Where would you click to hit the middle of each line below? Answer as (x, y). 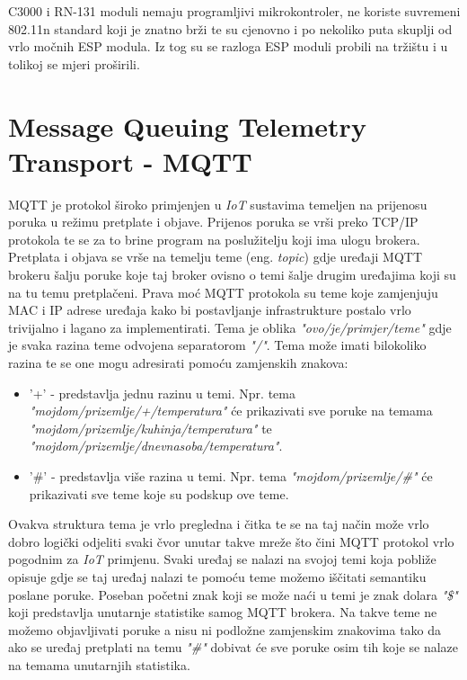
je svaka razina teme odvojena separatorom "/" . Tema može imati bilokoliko (217, 345)
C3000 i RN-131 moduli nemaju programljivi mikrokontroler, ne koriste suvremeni (234, 11)
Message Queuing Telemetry (187, 125)
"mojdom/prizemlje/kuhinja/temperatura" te (150, 428)
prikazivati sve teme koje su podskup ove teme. (159, 493)
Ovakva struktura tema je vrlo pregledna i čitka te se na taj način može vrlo (219, 524)
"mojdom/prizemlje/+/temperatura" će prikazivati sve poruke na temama (231, 411)
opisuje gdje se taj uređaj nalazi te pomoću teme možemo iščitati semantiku (217, 576)
